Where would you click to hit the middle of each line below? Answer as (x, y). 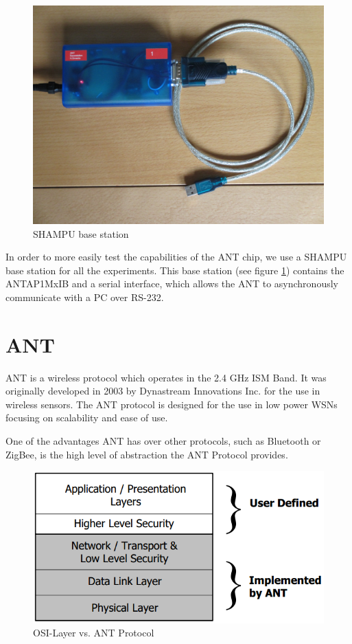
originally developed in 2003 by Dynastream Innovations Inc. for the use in (163, 391)
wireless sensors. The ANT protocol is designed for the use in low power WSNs (172, 404)
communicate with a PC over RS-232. (85, 297)
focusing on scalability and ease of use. (87, 418)
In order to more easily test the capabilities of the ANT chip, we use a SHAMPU (176, 257)
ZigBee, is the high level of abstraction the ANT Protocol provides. (147, 454)
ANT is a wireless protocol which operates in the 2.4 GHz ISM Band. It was (166, 377)
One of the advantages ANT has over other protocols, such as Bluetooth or (163, 441)
